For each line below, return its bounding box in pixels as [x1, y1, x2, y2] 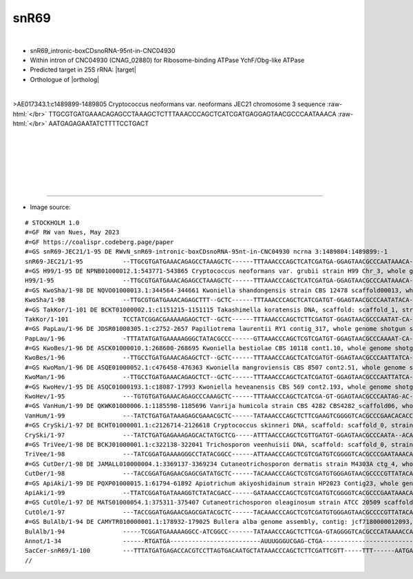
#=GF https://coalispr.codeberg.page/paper [25, 238, 174, 246]
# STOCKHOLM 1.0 [25, 219, 80, 227]
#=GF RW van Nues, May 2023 [25, 228, 120, 236]
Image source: [30, 203, 71, 211]
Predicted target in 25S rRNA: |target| [30, 65, 137, 74]
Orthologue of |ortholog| [30, 75, 100, 83]
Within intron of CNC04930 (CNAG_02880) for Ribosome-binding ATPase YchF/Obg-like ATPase [30, 56, 305, 64]
